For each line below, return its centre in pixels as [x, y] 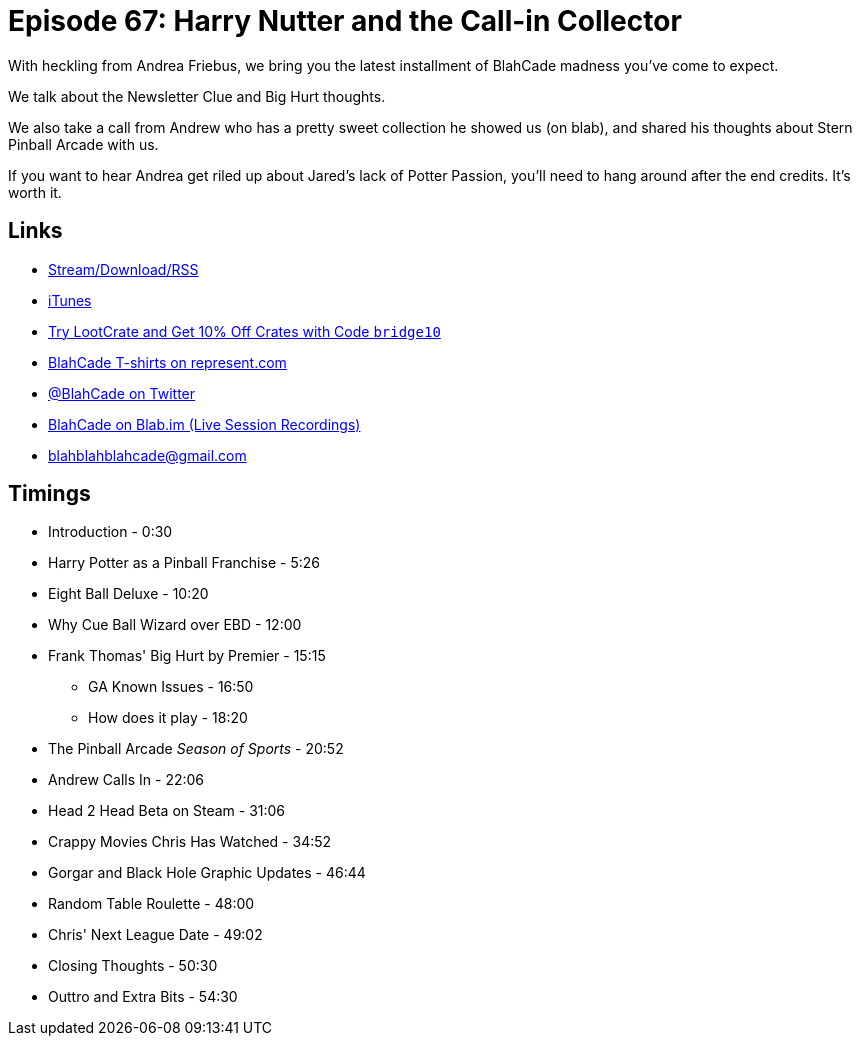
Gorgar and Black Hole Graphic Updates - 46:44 [207, 873]
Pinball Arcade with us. [83, 144]
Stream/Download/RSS [123, 269]
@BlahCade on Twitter [122, 393]
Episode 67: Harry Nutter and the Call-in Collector [345, 21]
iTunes [70, 300]
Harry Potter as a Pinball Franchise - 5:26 [184, 563]
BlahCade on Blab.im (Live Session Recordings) [204, 424]
